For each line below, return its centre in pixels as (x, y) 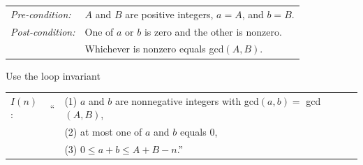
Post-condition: (43, 31)
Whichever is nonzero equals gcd (154, 49)
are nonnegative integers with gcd (187, 100)
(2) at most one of (103, 132)
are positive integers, (169, 14)
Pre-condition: (41, 14)
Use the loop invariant (53, 75)
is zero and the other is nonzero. (213, 31)
